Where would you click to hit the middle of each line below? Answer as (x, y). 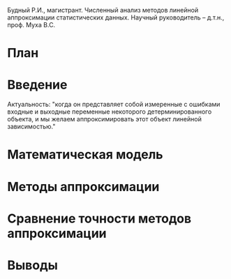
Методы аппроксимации (83, 187)
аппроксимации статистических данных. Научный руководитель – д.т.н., (116, 17)
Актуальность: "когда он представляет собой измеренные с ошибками (114, 105)
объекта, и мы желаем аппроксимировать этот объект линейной (105, 119)
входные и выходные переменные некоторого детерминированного (110, 112)
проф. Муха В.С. (31, 25)
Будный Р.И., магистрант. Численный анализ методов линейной (103, 10)
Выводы (32, 265)
